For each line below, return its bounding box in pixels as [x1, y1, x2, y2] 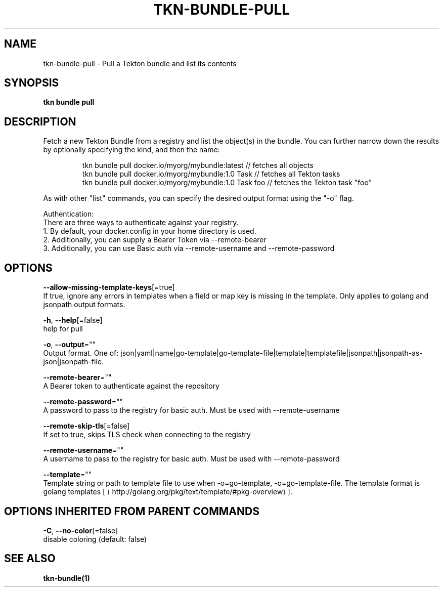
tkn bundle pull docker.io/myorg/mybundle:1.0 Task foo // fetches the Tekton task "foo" [82, 178, 372, 187]
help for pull [43, 324, 83, 333]
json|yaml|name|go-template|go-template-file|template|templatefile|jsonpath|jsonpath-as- [120, 349, 423, 358]
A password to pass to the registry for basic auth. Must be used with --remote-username [43, 406, 340, 415]
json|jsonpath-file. [43, 357, 104, 366]
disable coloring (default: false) [43, 534, 147, 543]
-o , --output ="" [43, 340, 96, 349]
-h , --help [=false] [43, 316, 103, 325]
